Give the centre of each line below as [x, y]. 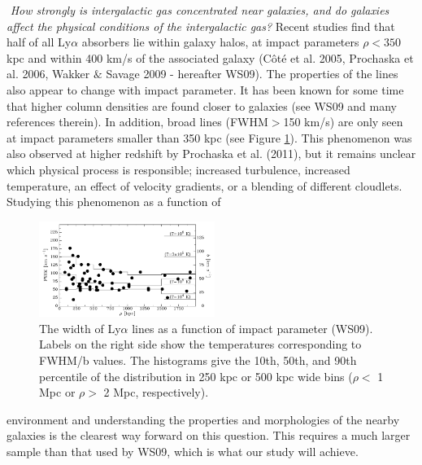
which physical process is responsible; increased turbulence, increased [178, 169]
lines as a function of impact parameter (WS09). [252, 328]
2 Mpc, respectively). [156, 392]
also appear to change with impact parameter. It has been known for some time [205, 89]
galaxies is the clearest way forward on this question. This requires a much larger [209, 435]
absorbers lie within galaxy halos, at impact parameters [220, 42]
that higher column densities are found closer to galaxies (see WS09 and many [202, 105]
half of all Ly [39, 42]
